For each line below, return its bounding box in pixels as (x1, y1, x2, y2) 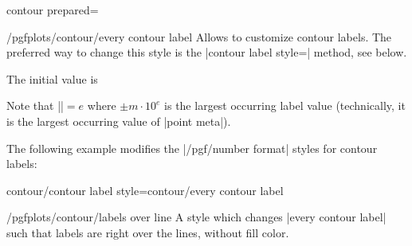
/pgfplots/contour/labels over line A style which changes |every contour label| (6, 209, 386, 225)
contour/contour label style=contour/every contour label (6, 182, 284, 198)
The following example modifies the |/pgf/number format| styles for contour (6, 139, 378, 156)
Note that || (6, 97, 64, 114)
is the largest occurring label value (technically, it (164, 97, 406, 114)
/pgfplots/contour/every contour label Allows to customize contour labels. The (6, 28, 392, 45)
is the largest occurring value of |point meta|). (6, 112, 231, 129)
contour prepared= (6, 2, 99, 18)
